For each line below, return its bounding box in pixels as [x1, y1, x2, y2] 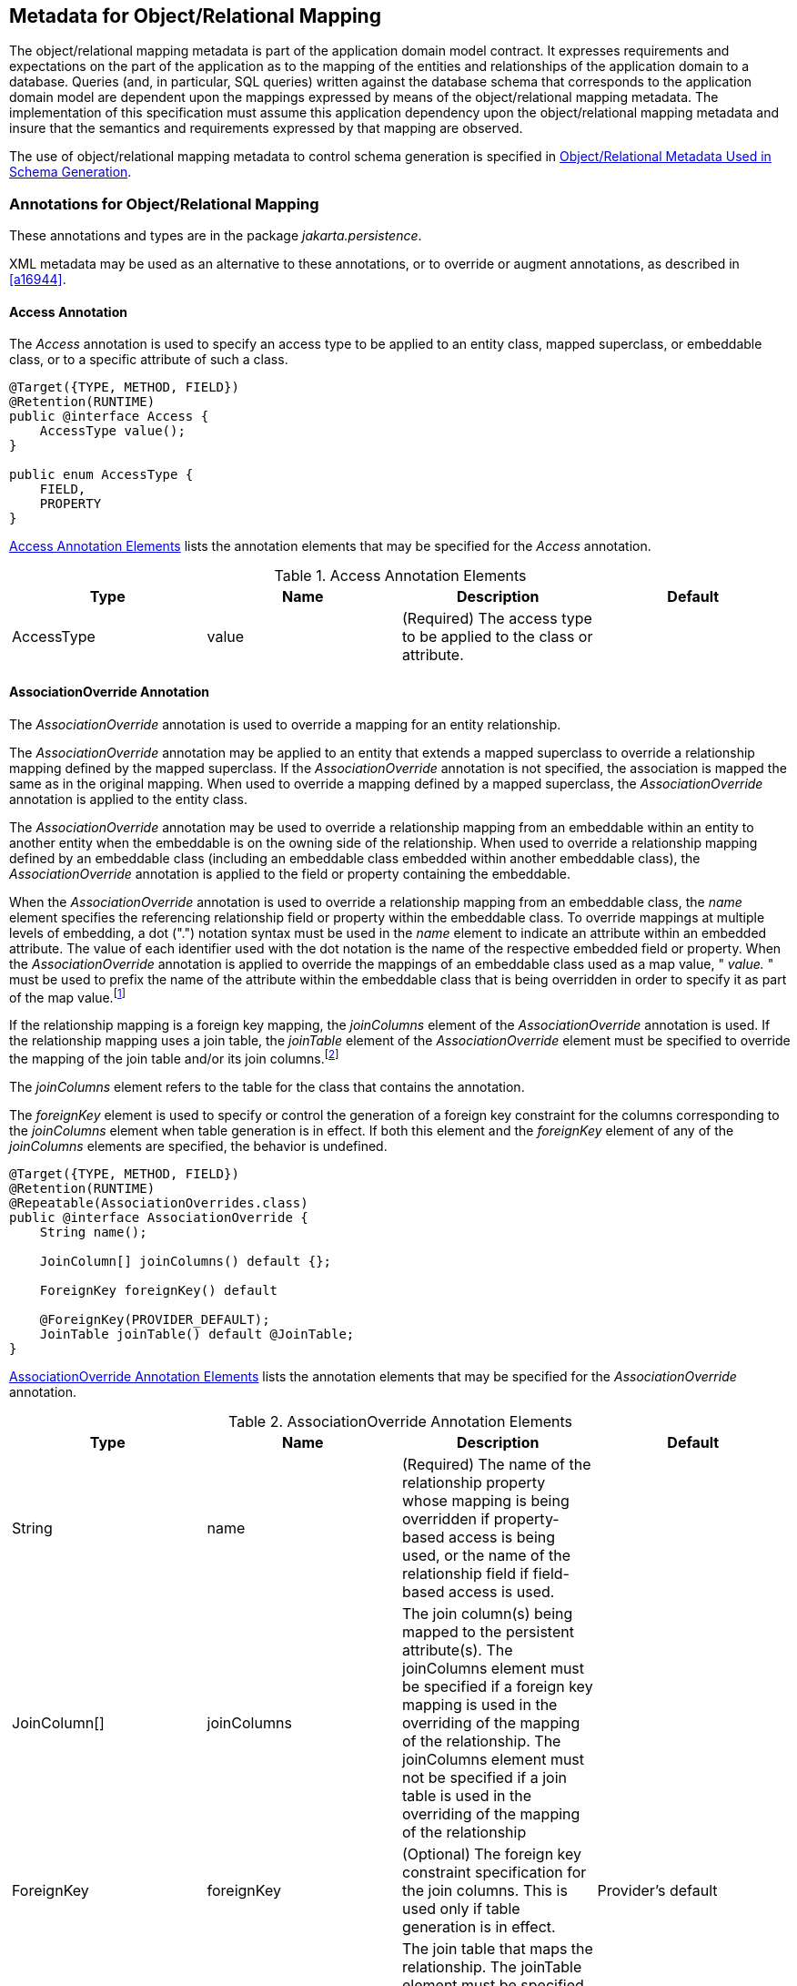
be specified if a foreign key [402, 1676, 593, 1696]
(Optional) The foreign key [402, 1844, 582, 1863]
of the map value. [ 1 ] [9, 986, 126, 1005]
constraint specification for [402, 1862, 587, 1881]
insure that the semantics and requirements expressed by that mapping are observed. [9, 120, 523, 137]
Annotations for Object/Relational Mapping [9, 194, 319, 213]
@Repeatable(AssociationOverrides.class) [9, 1195, 308, 1210]
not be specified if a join [402, 1767, 567, 1787]
